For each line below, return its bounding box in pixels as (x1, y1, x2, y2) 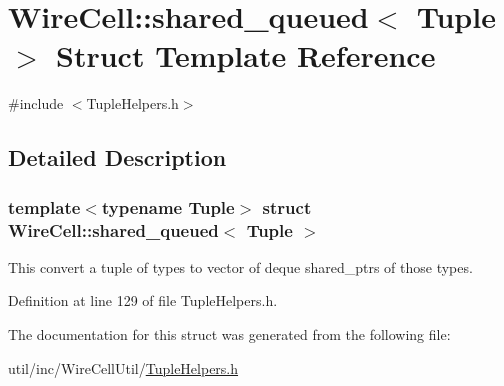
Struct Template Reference (56, 35, 436, 76)
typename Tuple (101, 194, 235, 219)
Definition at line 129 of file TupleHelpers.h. (8, 290, 278, 311)
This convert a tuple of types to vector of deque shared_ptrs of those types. (8, 256, 473, 277)
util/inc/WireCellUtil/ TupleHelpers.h (8, 357, 239, 378)
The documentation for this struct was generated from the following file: (8, 324, 451, 345)
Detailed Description (8, 142, 227, 173)
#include (8, 93, 64, 114)
